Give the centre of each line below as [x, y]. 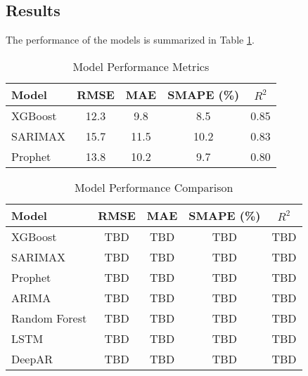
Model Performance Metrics [141, 66]
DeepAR [32, 358]
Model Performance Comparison [154, 187]
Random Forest [49, 318]
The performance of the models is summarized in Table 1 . [130, 40]
